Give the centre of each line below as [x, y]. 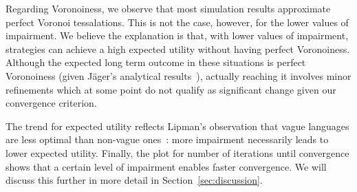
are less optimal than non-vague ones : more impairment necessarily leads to [167, 139]
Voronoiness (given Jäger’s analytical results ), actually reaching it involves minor [178, 75]
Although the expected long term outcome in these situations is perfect [156, 62]
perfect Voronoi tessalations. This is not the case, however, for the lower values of [177, 22]
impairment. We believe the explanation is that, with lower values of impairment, [177, 35]
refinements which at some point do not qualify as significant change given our [171, 89]
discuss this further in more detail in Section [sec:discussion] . [134, 180]
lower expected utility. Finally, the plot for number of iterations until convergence [177, 152]
